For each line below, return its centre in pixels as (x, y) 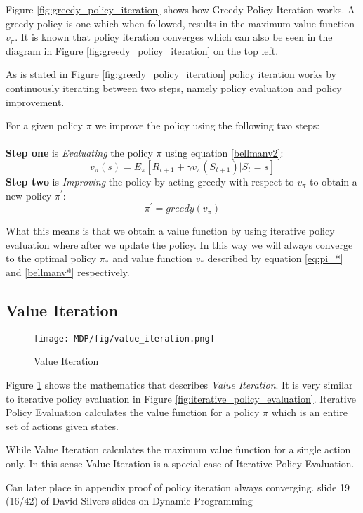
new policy (29, 195)
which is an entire (309, 412)
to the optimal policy (51, 258)
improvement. (35, 102)
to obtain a (334, 181)
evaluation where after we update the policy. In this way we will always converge (179, 244)
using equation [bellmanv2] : (224, 153)
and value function (152, 258)
